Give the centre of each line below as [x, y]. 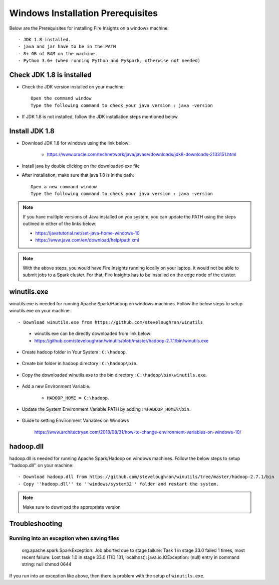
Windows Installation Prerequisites [83, 13]
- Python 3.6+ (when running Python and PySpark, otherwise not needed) [109, 61]
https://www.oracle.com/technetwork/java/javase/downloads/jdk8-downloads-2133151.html [142, 154]
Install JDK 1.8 [32, 131]
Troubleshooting [36, 524]
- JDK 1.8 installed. [45, 39]
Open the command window [61, 98]
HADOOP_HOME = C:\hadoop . [78, 398]
